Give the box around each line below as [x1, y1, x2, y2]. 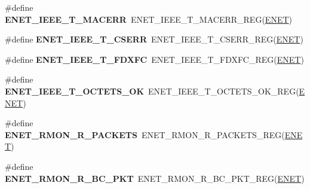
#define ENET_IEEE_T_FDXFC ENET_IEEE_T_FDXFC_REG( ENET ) [5, 53, 304, 65]
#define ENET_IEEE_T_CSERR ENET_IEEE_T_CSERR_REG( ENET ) [5, 33, 303, 45]
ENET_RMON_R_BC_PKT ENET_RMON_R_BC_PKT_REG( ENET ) [5, 172, 305, 184]
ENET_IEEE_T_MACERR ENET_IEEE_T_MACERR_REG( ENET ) [5, 13, 292, 25]
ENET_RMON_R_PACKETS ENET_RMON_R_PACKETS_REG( [5, 128, 285, 141]
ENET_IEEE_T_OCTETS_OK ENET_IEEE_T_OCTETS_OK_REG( [5, 84, 299, 97]
